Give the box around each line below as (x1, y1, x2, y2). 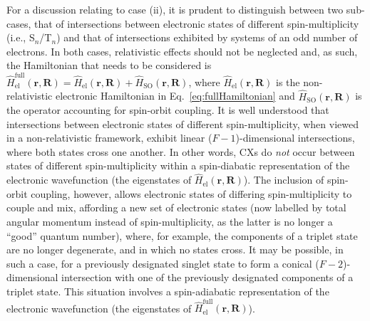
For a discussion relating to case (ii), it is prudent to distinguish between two (6, 2, 344, 16)
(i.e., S (6, 30, 35, 45)
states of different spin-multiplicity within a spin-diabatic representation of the (6, 158, 350, 173)
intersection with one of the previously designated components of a (61, 270, 354, 285)
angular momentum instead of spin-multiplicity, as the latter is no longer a (6, 214, 333, 229)
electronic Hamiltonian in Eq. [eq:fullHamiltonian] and (55, 88, 295, 103)
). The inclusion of (243, 172, 324, 187)
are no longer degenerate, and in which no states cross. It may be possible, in (6, 242, 344, 257)
